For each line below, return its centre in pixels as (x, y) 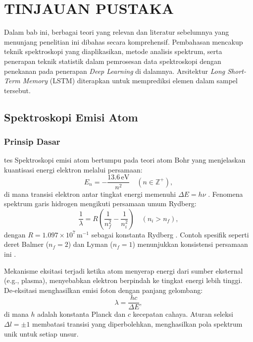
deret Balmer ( (26, 244)
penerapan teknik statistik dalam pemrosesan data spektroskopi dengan (113, 61)
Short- (237, 71)
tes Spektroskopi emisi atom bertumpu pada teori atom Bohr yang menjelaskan (125, 160)
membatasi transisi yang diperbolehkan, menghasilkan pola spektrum (137, 323)
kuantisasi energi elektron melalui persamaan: (73, 169)
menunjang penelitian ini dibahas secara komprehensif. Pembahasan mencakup (124, 41)
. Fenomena (226, 194)
